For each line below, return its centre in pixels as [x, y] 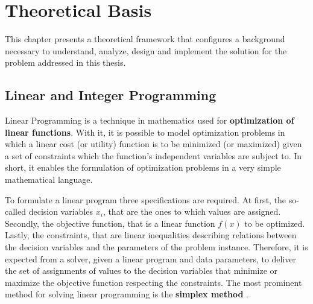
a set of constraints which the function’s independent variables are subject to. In [153, 155]
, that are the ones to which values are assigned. [192, 211]
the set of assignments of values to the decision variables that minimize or [141, 271]
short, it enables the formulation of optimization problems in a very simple [143, 167]
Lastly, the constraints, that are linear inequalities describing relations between [151, 235]
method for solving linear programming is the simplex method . [127, 294]
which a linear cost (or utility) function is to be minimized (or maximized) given [153, 144]
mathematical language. [49, 179]
